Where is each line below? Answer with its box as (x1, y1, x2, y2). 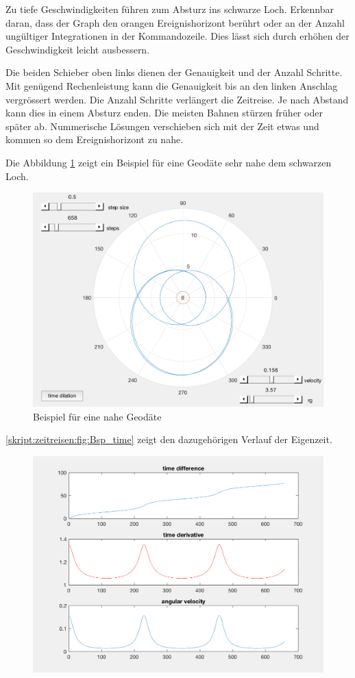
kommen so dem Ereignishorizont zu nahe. (5, 132, 184, 147)
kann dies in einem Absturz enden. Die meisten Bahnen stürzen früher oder (5, 105, 323, 120)
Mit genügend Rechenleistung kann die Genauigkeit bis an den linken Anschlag (5, 78, 338, 92)
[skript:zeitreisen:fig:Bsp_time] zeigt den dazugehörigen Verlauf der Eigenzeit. (5, 432, 332, 447)
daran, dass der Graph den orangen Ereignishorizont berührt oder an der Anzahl (5, 15, 345, 29)
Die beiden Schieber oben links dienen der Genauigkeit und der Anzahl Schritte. (5, 65, 343, 79)
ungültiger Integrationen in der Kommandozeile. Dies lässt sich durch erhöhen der (5, 29, 350, 43)
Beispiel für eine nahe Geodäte (33, 409, 162, 423)
